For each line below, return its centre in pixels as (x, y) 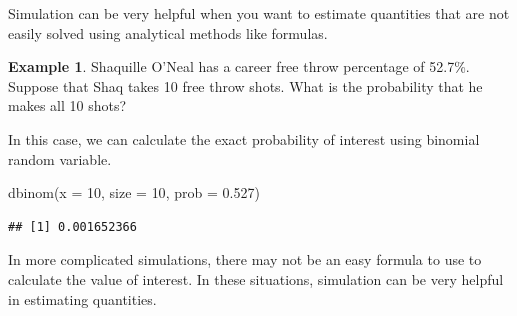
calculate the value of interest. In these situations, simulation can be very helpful (256, 278)
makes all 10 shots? (67, 105)
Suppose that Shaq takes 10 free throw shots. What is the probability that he (245, 85)
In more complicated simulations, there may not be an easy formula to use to (245, 259)
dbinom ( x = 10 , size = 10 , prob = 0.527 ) (134, 192)
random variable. (60, 158)
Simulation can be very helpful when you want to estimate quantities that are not (259, 13)
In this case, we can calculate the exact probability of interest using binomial (244, 138)
